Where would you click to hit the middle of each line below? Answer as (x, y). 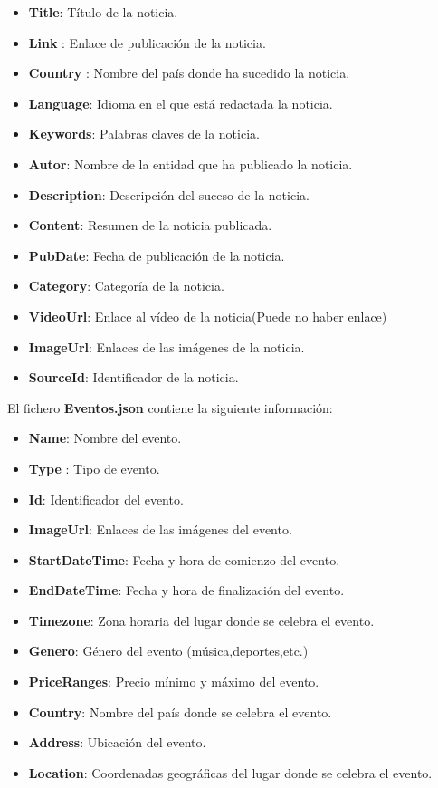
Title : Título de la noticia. (103, 12)
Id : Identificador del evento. (106, 499)
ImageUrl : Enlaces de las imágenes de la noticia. (167, 346)
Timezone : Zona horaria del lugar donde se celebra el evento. (201, 620)
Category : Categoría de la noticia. (126, 286)
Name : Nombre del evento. (105, 438)
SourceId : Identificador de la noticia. (133, 377)
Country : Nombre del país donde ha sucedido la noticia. (189, 73)
